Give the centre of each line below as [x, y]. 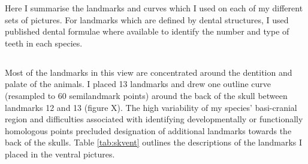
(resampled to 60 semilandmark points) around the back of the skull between [146, 95]
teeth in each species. [44, 43]
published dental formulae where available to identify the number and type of [147, 31]
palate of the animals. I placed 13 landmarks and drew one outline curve [138, 84]
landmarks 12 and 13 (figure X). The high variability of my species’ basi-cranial [151, 107]
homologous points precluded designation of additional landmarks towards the [148, 130]
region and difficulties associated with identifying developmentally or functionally [154, 119]
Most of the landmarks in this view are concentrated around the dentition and [149, 72]
